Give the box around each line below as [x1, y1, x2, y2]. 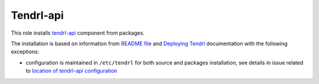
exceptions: [11, 48, 40, 55]
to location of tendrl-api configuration [25, 68, 118, 75]
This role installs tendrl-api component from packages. [11, 29, 145, 36]
